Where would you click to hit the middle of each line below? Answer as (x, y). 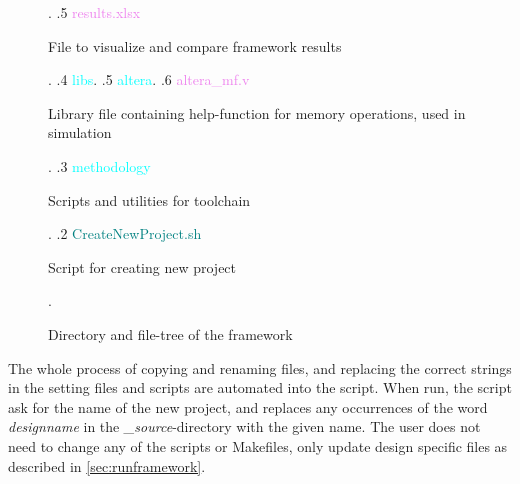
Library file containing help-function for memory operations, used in (257, 112)
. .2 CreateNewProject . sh (125, 233)
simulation (80, 132)
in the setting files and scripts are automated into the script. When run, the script (260, 387)
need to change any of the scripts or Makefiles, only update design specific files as (258, 445)
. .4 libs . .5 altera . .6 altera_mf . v (149, 79)
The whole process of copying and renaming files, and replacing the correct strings (260, 367)
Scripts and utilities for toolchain (149, 199)
